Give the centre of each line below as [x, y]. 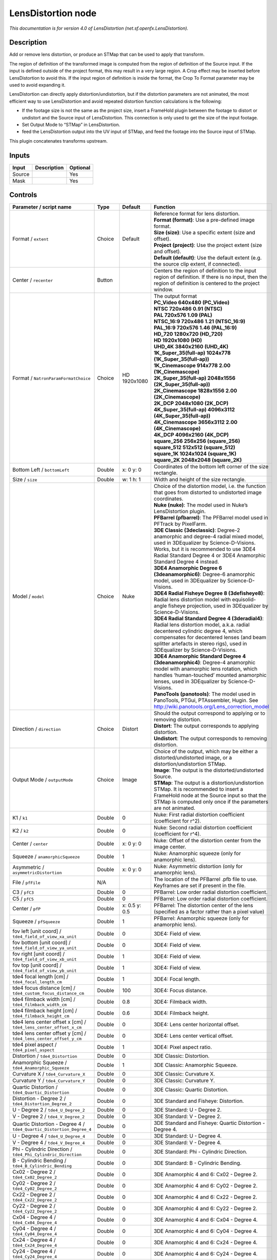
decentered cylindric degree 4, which [198, 631]
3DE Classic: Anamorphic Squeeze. [196, 1065]
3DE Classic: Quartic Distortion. [191, 1090]
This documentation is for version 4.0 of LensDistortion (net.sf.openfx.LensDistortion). [99, 28]
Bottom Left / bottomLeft [41, 470]
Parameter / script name [42, 207]
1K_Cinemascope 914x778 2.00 [192, 365]
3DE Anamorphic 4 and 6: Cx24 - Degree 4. [206, 1242]
